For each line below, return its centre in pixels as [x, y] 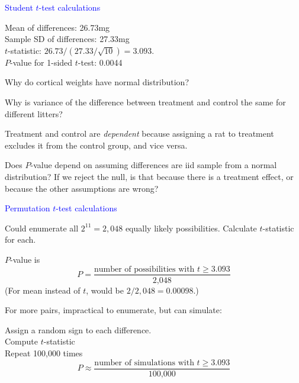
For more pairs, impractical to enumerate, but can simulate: [113, 310]
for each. [20, 239]
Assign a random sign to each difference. [78, 329]
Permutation [28, 208]
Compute [21, 341]
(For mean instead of [43, 290]
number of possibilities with [144, 269]
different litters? [34, 113]
